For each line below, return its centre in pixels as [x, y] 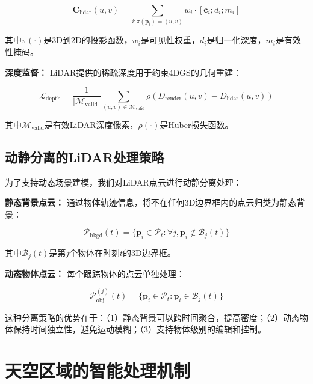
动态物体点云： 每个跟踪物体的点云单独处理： [95, 273]
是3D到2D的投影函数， [88, 40]
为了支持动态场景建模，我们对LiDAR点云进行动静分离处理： [123, 182]
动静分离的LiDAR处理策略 [85, 157]
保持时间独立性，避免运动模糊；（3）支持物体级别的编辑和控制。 [139, 329]
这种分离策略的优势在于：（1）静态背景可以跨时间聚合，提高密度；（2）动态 [152, 317]
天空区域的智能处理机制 [98, 370]
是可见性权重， [170, 40]
